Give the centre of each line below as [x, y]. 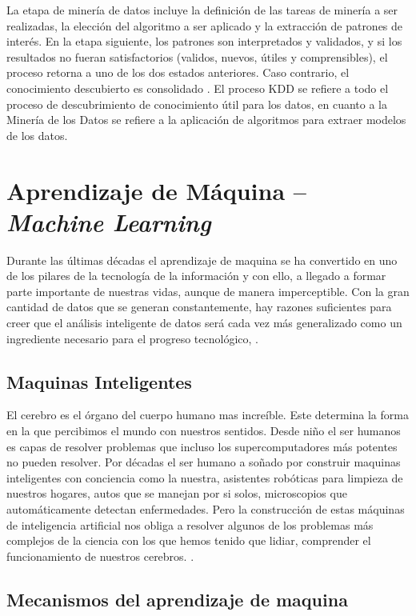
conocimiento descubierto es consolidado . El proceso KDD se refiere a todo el [198, 88]
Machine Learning [109, 222]
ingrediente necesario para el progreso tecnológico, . [132, 338]
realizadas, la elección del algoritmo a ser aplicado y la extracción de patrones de [205, 25]
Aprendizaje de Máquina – [156, 190]
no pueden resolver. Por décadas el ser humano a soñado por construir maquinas [204, 462]
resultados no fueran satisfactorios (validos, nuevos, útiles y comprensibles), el [197, 56]
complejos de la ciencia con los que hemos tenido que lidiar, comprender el [189, 540]
